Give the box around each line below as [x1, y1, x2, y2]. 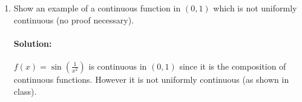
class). [13, 85, 37, 97]
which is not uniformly [213, 2, 297, 14]
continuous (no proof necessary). [13, 13, 134, 26]
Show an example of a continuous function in [13, 2, 181, 14]
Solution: [13, 37, 52, 49]
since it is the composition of [179, 59, 286, 72]
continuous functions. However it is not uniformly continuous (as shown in [13, 73, 289, 85]
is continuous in [88, 59, 147, 72]
